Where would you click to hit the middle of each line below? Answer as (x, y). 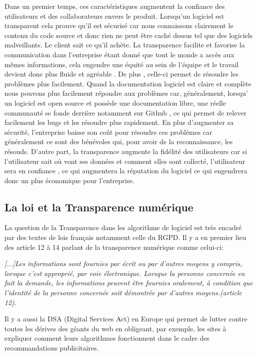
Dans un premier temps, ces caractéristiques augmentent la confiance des (115, 6)
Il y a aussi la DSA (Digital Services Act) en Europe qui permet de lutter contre (126, 319)
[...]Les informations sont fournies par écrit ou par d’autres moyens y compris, (124, 263)
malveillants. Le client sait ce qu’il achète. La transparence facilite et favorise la (125, 45)
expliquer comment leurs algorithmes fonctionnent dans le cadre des (107, 338)
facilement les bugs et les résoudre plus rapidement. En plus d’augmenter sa (119, 122)
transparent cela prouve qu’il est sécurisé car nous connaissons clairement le (119, 25)
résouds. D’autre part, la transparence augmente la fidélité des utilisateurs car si (126, 151)
